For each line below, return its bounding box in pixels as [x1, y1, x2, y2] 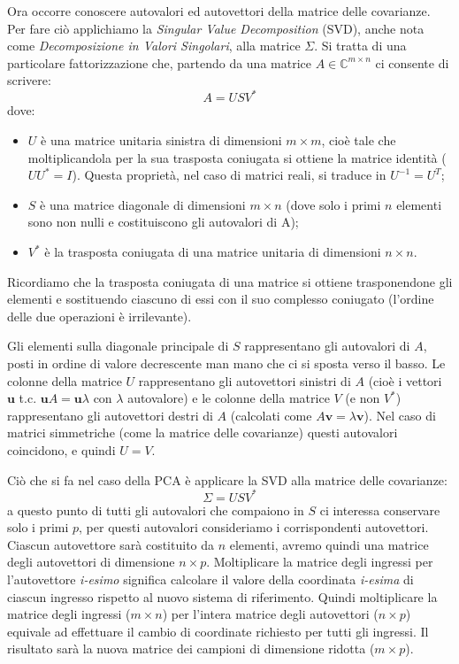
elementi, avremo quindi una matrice [229, 535, 429, 553]
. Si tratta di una [314, 36, 407, 55]
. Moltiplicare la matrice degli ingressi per [206, 552, 433, 571]
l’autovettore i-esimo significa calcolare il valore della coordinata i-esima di [7, 570, 414, 589]
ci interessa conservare [319, 500, 440, 519]
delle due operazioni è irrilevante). [7, 306, 192, 325]
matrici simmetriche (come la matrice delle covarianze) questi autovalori [7, 423, 398, 442]
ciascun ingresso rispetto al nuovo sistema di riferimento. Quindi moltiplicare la [7, 587, 438, 606]
